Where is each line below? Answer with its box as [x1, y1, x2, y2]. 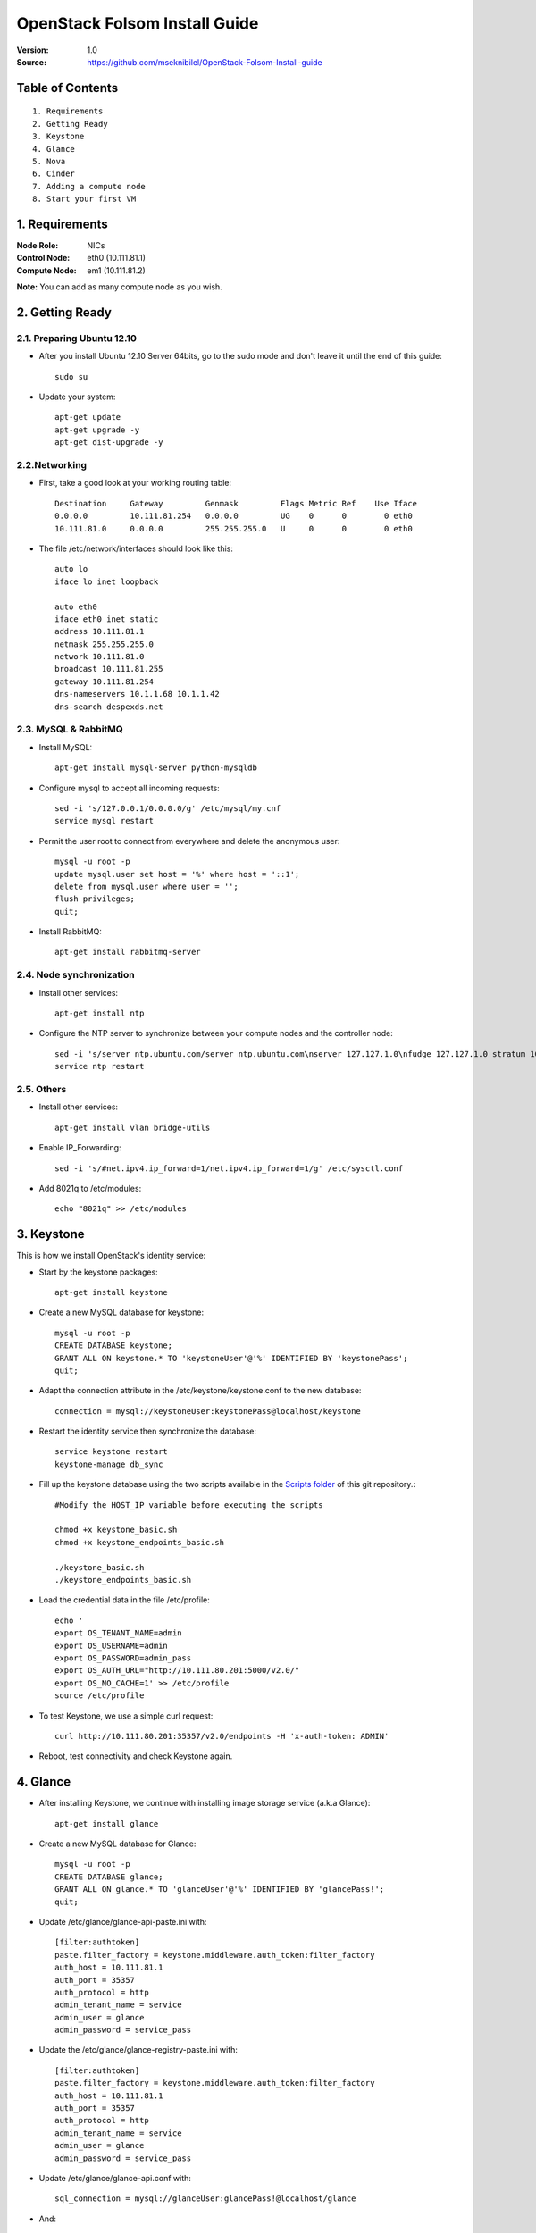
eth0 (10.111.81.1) [87, 253, 147, 263]
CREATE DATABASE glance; [54, 1871, 163, 1882]
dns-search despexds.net [54, 701, 163, 712]
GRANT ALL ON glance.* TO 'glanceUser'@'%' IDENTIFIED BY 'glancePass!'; [54, 1885, 385, 1894]
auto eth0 [54, 601, 97, 612]
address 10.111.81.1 [54, 626, 145, 637]
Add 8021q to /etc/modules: [38, 1183, 142, 1193]
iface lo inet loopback [54, 576, 159, 587]
